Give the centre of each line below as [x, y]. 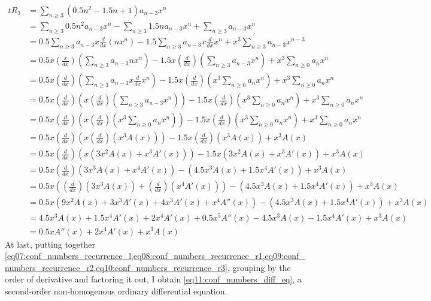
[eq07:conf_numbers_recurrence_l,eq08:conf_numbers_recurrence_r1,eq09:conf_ [155, 256]
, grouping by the [259, 267]
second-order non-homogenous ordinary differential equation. [116, 291]
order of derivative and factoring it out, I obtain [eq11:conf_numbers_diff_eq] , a [153, 279]
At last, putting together [50, 244]
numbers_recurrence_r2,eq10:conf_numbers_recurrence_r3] [116, 267]
